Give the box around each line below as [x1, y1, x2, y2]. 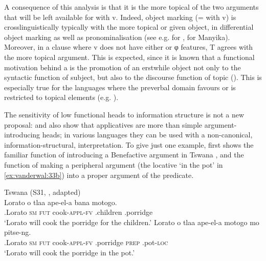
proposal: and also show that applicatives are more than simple [4, 119, 203, 130]
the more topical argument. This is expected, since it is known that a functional [4, 51, 255, 62]
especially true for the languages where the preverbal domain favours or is [4, 82, 236, 92]
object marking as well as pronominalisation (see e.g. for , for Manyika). [4, 31, 230, 42]
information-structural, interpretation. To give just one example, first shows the [4, 139, 254, 150]
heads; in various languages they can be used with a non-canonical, [42, 129, 253, 140]
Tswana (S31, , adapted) [4, 187, 81, 197]
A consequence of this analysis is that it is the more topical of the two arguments [4, 2, 259, 12]
